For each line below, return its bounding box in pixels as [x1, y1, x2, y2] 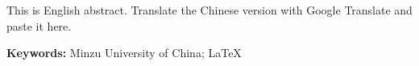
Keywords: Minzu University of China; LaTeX [6, 44, 242, 61]
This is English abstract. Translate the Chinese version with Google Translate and [6, 2, 413, 18]
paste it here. [6, 17, 72, 34]
